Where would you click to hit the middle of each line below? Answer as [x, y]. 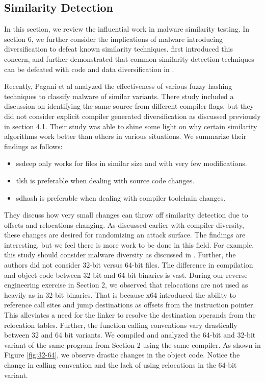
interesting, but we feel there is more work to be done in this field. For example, [129, 244]
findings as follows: [33, 146]
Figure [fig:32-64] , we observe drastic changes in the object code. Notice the [122, 355]
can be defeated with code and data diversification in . [89, 69]
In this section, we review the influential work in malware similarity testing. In [127, 29]
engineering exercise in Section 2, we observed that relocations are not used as [126, 285]
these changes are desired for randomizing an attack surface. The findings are [125, 235]
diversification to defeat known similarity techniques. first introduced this [118, 49]
